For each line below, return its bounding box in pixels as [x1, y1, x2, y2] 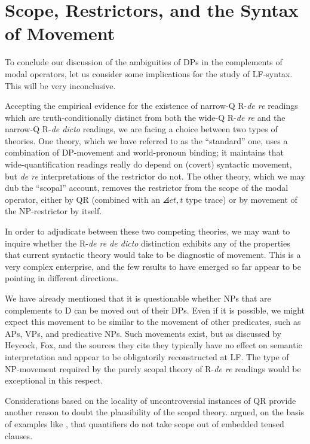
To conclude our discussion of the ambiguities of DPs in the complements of [5, 56, 283, 68]
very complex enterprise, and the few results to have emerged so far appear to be [5, 260, 301, 272]
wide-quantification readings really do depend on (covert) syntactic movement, [5, 158, 292, 171]
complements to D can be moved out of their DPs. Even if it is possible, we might [5, 303, 305, 316]
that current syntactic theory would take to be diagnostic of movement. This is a [5, 248, 301, 261]
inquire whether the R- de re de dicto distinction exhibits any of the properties [5, 236, 290, 249]
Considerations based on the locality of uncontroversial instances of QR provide [5, 394, 296, 406]
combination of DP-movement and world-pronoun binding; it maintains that [5, 146, 284, 159]
